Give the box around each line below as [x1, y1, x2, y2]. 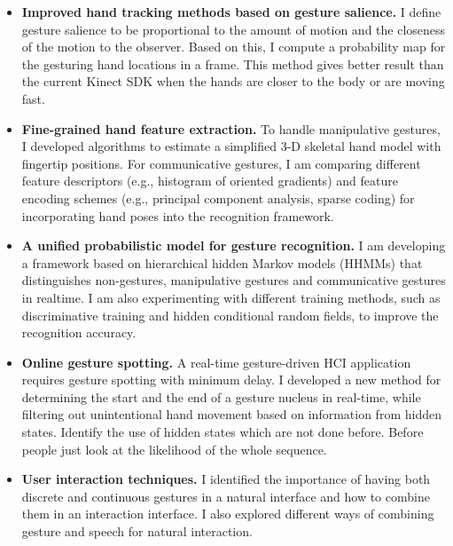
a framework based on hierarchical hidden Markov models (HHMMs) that [21, 253, 423, 272]
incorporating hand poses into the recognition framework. [21, 206, 334, 225]
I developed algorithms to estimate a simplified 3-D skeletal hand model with [21, 137, 441, 155]
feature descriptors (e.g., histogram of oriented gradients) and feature [21, 171, 398, 190]
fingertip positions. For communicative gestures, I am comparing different [21, 154, 421, 172]
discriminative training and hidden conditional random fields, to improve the [21, 305, 439, 324]
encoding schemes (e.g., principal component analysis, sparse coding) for [21, 188, 415, 207]
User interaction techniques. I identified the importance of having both [21, 470, 431, 488]
